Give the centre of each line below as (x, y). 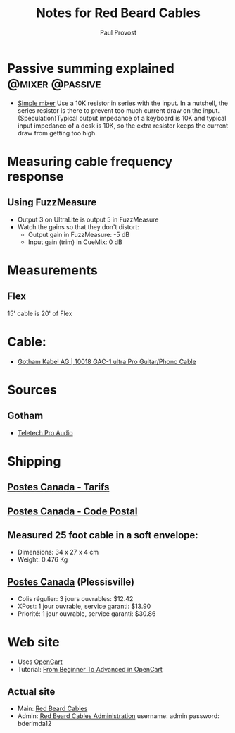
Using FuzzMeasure (52, 202)
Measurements (53, 270)
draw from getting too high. (57, 133)
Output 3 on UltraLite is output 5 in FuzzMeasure (88, 219)
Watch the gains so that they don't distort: (78, 226)
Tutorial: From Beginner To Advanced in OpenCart (90, 670)
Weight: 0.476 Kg (43, 559)
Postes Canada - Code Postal (72, 511)
